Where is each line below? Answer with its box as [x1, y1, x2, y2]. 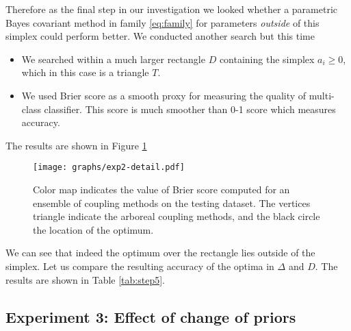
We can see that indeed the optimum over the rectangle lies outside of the [5, 245, 315, 260]
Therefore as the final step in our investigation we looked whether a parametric [5, 2, 338, 16]
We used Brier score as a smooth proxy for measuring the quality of [21, 88, 307, 102]
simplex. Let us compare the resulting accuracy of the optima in [5, 258, 274, 273]
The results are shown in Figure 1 [5, 138, 147, 152]
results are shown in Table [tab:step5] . [5, 272, 165, 286]
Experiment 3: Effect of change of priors [5, 306, 296, 327]
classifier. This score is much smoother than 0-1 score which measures [44, 101, 336, 116]
